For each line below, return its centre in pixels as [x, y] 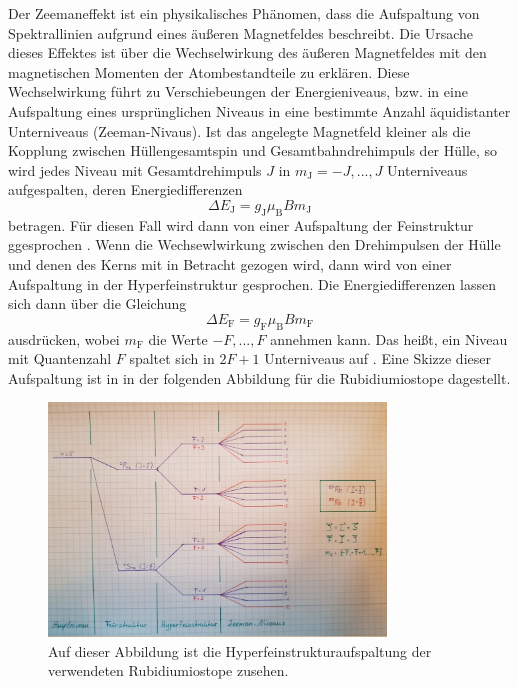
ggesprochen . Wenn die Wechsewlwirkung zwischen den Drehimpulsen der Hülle [254, 244]
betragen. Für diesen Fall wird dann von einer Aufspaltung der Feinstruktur [241, 224]
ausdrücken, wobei [64, 338]
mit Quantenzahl [60, 358]
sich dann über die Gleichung [97, 303]
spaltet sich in [172, 358]
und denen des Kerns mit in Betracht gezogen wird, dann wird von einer [230, 263]
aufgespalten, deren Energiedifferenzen [125, 189]
